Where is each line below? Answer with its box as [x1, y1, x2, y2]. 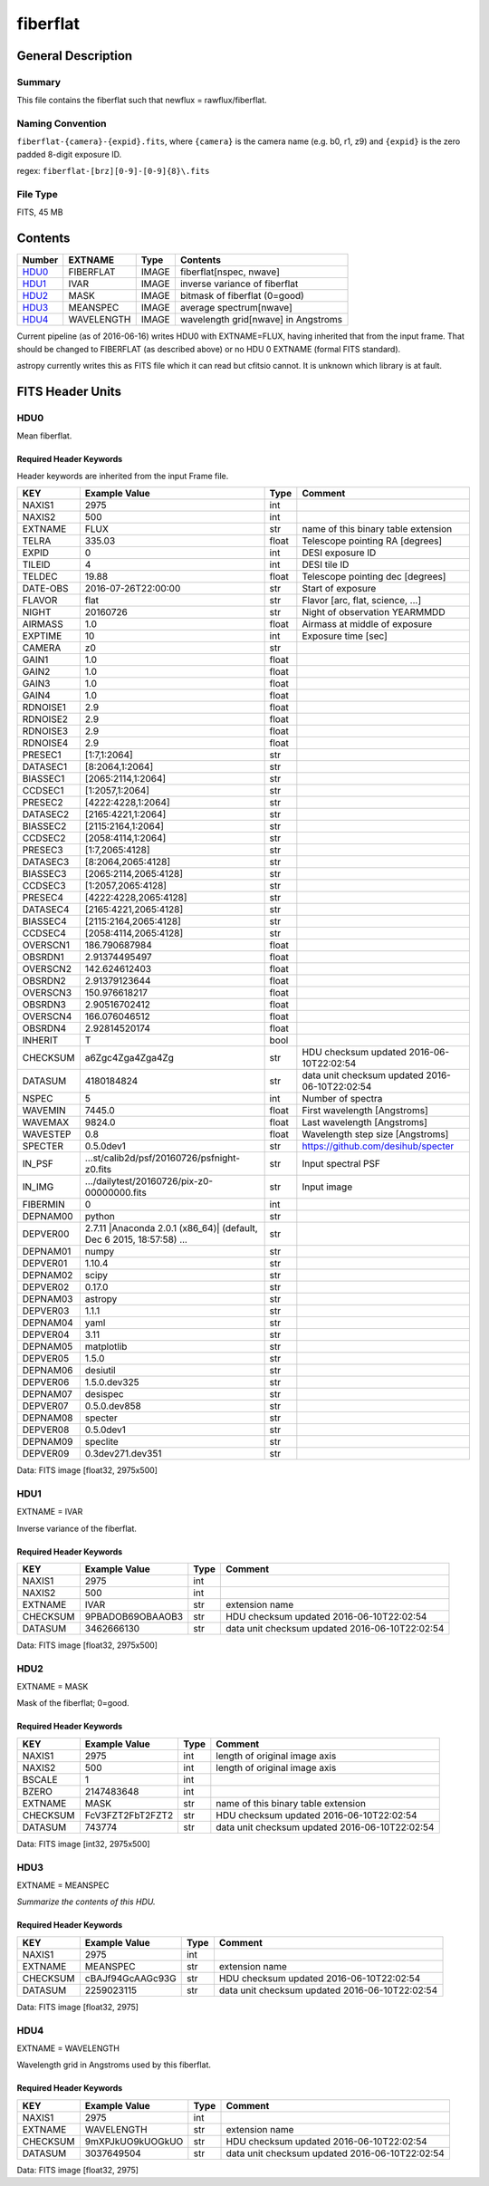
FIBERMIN [22, 1199, 65, 1210]
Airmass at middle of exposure [302, 618, 433, 630]
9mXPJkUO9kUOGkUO [84, 2134, 184, 2147]
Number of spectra [302, 1093, 383, 1104]
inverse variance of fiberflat [179, 277, 299, 290]
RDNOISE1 [22, 701, 67, 713]
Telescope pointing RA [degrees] [302, 534, 443, 547]
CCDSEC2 [22, 832, 66, 844]
